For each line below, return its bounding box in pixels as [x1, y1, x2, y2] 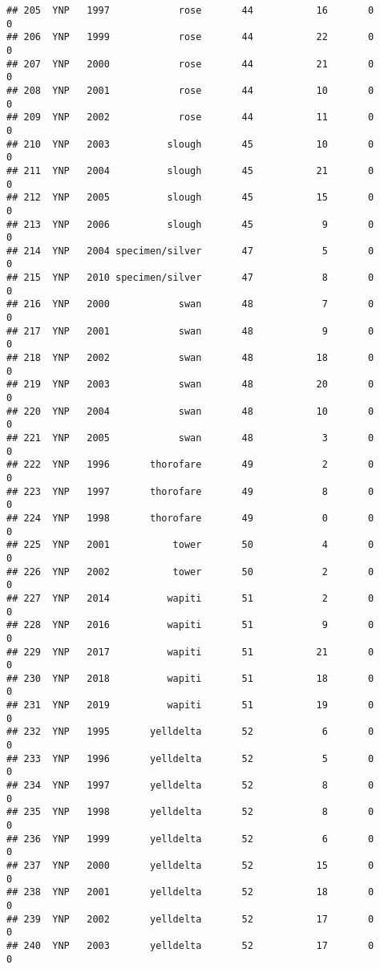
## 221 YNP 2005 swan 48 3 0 [6, 432, 374, 444]
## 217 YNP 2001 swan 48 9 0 [6, 325, 374, 337]
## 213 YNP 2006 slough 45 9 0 [6, 218, 374, 230]
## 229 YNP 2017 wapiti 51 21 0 [6, 646, 374, 658]
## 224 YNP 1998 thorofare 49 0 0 [6, 512, 374, 524]
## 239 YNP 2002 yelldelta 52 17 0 [6, 913, 374, 925]
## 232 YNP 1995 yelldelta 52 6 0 [6, 726, 374, 738]
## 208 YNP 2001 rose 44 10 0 [6, 84, 374, 96]
